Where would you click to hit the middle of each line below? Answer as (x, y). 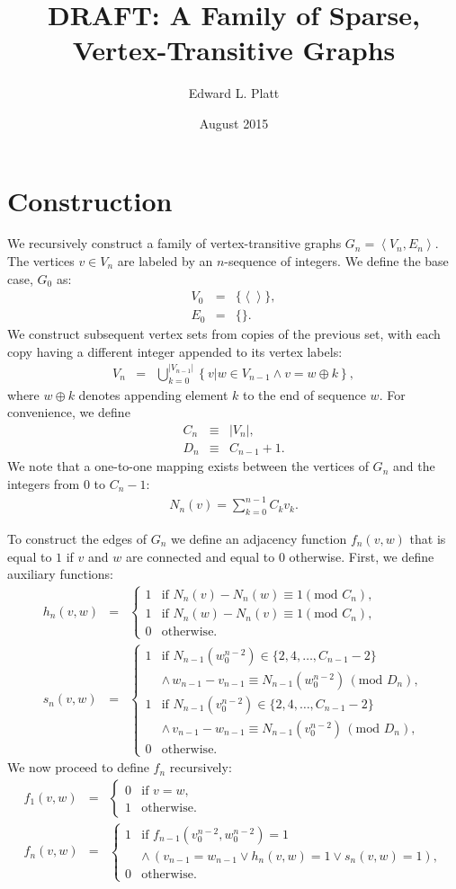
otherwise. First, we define (362, 556)
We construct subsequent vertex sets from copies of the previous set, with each (224, 334)
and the (414, 466)
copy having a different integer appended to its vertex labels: (175, 351)
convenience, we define (69, 412)
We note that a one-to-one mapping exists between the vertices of (188, 466)
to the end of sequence (304, 394)
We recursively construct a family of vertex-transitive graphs (174, 243)
